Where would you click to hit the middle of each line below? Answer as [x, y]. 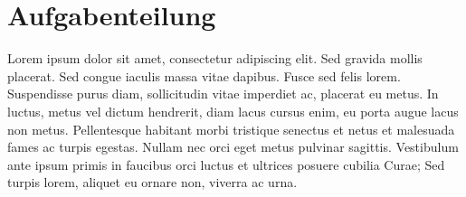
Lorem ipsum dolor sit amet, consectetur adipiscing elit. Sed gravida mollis [215, 58]
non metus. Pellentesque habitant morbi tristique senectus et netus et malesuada [231, 129]
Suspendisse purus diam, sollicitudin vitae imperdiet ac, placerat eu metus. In [223, 94]
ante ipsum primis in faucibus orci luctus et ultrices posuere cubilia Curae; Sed [226, 164]
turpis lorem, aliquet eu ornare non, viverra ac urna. [152, 182]
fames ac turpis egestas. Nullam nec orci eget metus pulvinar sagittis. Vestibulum [233, 147]
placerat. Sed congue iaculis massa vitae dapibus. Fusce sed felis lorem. [204, 75]
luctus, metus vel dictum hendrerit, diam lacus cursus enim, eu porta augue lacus [233, 111]
